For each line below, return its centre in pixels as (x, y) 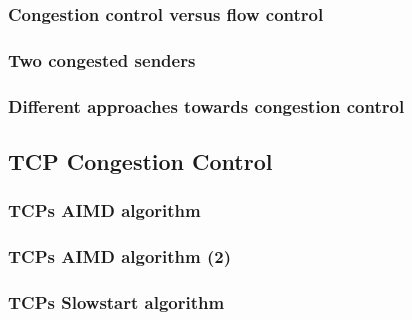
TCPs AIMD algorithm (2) (120, 256)
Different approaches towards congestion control (206, 105)
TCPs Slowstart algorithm (116, 301)
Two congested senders (102, 59)
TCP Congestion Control (140, 160)
